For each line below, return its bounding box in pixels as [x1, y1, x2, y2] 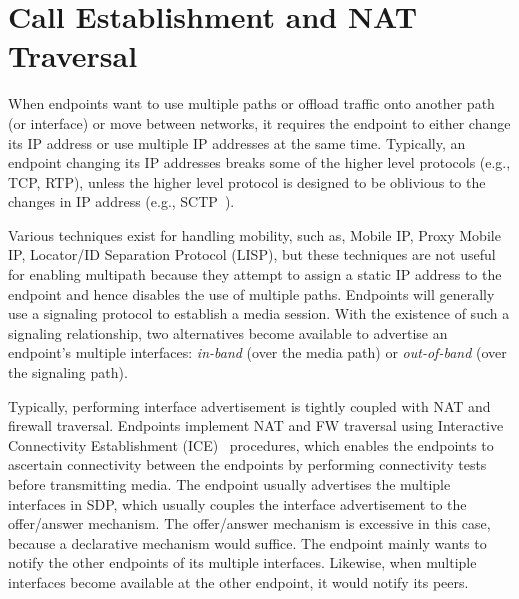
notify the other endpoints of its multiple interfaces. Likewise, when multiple [8, 552, 477, 573]
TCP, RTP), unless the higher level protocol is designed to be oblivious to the [8, 171, 486, 192]
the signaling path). [8, 362, 128, 383]
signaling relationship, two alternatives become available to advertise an [8, 322, 448, 343]
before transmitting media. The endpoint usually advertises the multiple [8, 474, 451, 494]
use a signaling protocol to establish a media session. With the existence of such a [8, 303, 510, 324]
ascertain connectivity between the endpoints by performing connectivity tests [8, 454, 487, 475]
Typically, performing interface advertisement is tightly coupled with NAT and [8, 395, 491, 416]
